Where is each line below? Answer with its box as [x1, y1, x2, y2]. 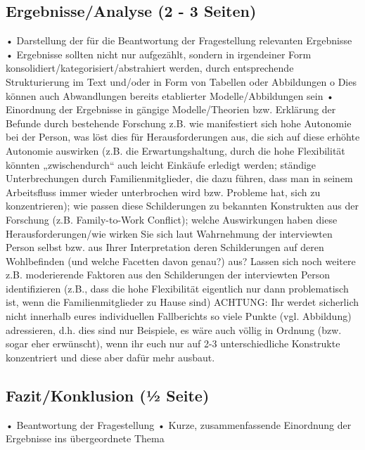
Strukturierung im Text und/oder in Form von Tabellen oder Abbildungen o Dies [6, 74, 357, 89]
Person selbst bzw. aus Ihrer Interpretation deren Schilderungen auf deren [6, 240, 324, 255]
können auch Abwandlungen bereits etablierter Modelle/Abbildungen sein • [6, 88, 334, 103]
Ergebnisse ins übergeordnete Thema [6, 431, 165, 446]
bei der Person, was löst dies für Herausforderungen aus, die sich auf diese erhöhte [6, 129, 360, 144]
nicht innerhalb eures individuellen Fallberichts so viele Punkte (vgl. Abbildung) [6, 309, 352, 323]
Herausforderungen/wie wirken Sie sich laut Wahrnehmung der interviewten [6, 226, 333, 240]
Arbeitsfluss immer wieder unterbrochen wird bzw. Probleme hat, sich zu [6, 184, 321, 199]
